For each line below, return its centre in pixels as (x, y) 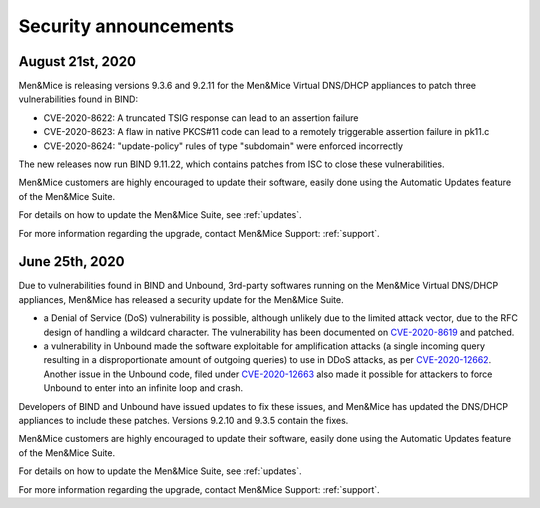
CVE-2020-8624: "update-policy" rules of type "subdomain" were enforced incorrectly (223, 146)
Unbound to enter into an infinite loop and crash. (143, 388)
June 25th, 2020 (71, 261)
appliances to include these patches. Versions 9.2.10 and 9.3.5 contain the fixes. (183, 420)
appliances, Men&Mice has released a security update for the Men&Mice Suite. (181, 299)
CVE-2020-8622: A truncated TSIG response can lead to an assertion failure (201, 117)
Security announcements (126, 26)
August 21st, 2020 (77, 61)
